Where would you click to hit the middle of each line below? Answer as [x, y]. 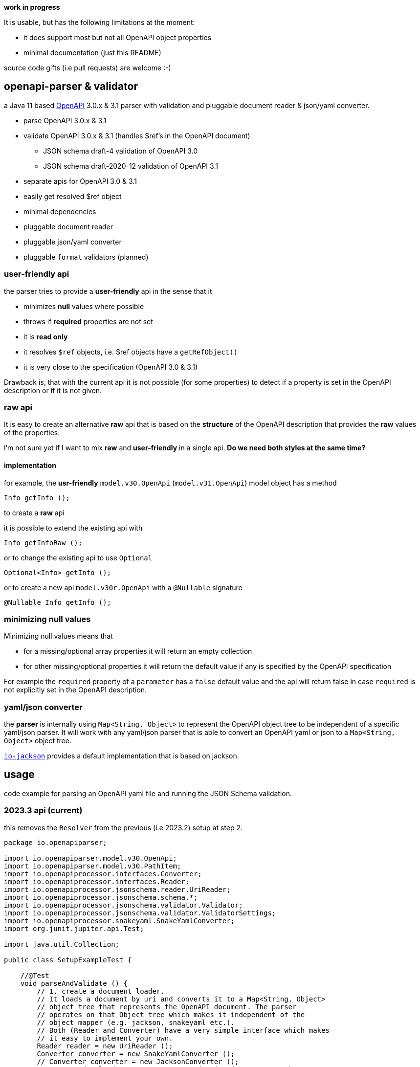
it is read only [46, 336]
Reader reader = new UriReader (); [105, 1046]
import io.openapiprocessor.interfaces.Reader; [97, 881]
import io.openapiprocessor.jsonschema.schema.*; [101, 897]
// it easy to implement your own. [105, 1038]
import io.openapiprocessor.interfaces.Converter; [103, 874]
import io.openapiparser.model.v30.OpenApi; [91, 858]
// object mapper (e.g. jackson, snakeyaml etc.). [136, 1022]
